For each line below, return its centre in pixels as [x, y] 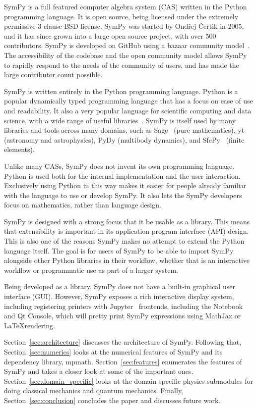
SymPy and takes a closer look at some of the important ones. [99, 371]
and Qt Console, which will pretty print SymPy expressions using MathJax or [123, 316]
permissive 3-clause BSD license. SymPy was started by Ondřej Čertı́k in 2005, [124, 26]
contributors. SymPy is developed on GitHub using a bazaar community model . [127, 45]
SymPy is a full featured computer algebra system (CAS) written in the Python [126, 6]
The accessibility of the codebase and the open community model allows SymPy [126, 55]
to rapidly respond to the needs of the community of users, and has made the [122, 65]
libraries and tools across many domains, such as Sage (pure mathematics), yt [124, 130]
